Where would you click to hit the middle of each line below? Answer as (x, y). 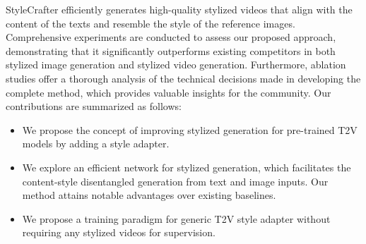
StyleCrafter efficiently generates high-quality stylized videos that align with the (179, 9)
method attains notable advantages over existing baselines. (149, 195)
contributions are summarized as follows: (94, 106)
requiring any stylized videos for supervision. (119, 232)
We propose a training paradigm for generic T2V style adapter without (176, 218)
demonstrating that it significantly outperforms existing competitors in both (171, 50)
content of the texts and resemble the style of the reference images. (150, 23)
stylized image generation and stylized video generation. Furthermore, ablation (176, 65)
